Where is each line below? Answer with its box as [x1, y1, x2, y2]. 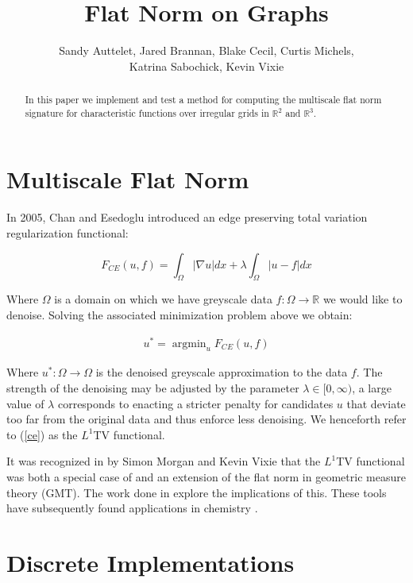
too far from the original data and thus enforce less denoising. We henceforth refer [6, 411, 407, 427]
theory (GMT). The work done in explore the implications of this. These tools [6, 484, 387, 500]
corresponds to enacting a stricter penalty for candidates [57, 395, 334, 411]
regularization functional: [6, 224, 129, 241]
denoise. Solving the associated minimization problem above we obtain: [6, 306, 353, 322]
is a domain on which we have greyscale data [54, 291, 272, 307]
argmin [172, 338, 206, 349]
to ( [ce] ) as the [6, 426, 78, 442]
